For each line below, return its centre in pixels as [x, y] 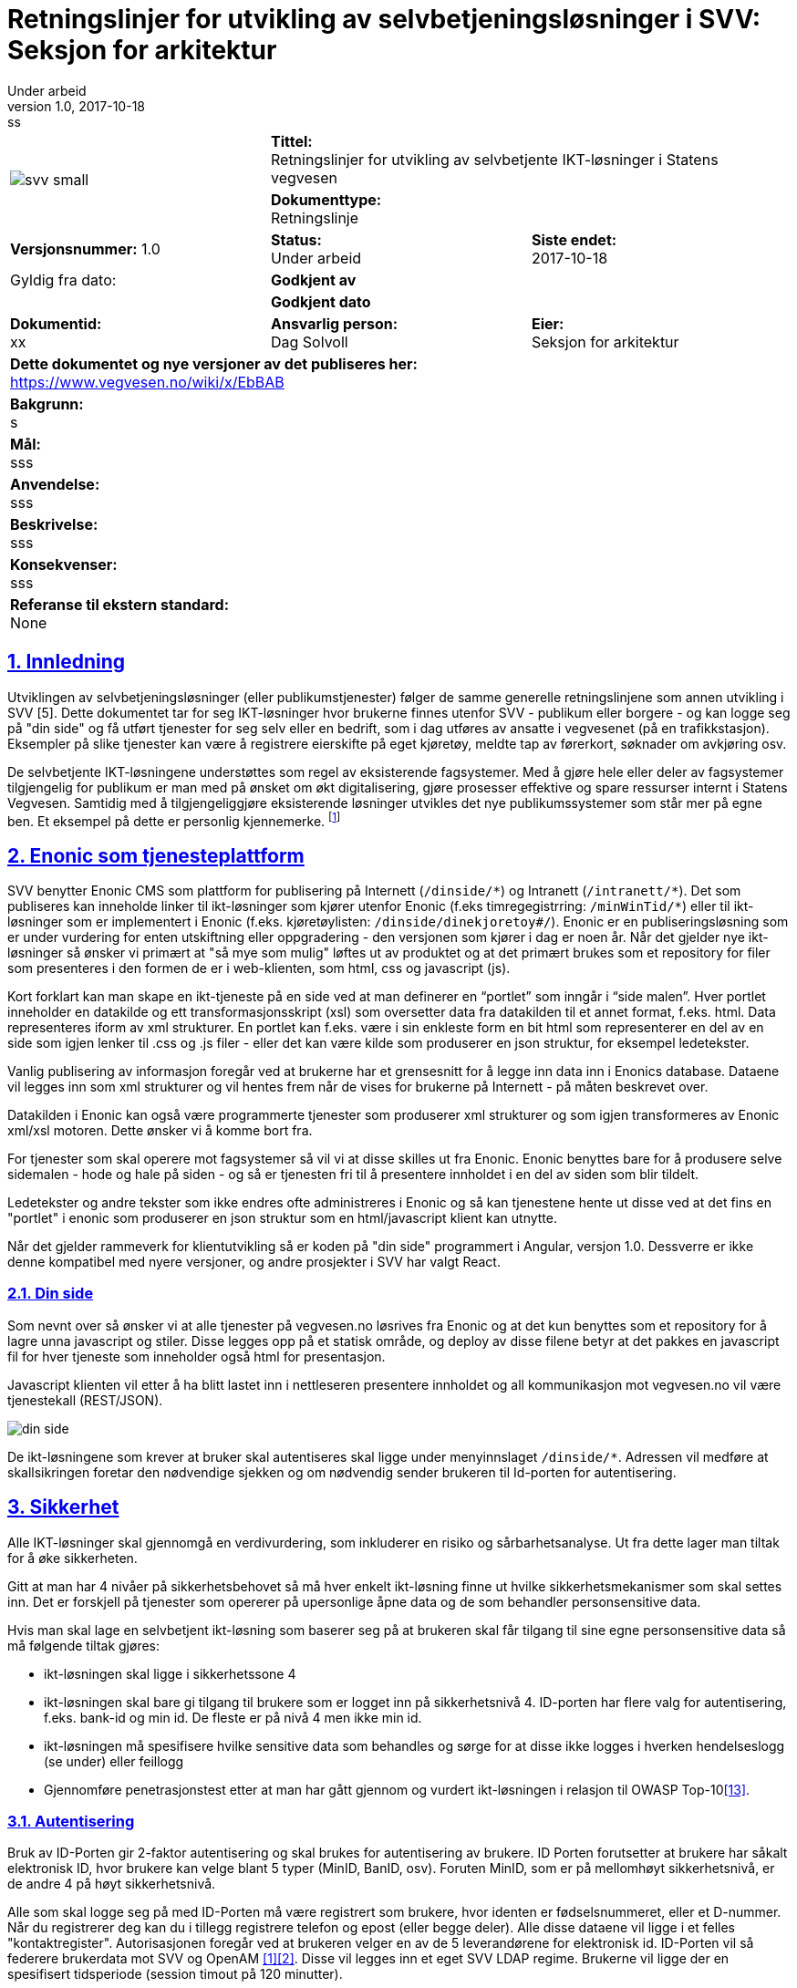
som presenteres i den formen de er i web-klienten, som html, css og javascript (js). [259, 968]
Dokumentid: [56, 323]
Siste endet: [574, 239]
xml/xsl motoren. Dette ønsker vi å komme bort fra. [160, 1131]
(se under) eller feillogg [114, 1761]
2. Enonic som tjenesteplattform [156, 855]
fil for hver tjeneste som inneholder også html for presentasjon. [197, 1356]
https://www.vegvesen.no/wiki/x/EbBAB [147, 382]
